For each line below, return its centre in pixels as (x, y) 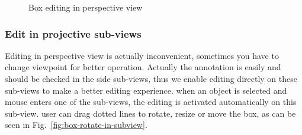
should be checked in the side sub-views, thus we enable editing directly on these (151, 78)
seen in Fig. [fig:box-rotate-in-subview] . (76, 125)
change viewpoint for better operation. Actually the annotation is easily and (143, 67)
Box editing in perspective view (86, 7)
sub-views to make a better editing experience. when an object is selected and (146, 90)
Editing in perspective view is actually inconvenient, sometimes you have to (142, 55)
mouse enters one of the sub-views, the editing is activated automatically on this (151, 102)
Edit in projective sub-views (73, 33)
